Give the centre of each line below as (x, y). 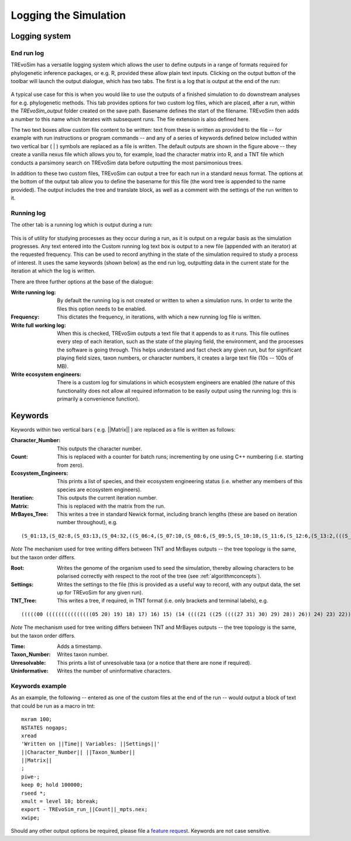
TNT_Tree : (24, 601)
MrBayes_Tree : (30, 514)
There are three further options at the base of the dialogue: (82, 282)
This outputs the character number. (99, 449)
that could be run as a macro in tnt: (53, 706)
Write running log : (33, 292)
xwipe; (31, 818)
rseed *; (34, 793)
